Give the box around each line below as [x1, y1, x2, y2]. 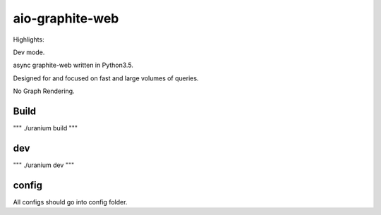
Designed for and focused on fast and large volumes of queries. [13, 74, 199, 82]
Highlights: [13, 35, 45, 44]
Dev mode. [13, 48, 45, 56]
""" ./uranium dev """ [13, 161, 74, 169]
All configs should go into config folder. [13, 197, 128, 206]
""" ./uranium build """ [13, 124, 78, 133]
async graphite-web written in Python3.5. [13, 61, 134, 70]
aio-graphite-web [13, 11, 119, 26]
